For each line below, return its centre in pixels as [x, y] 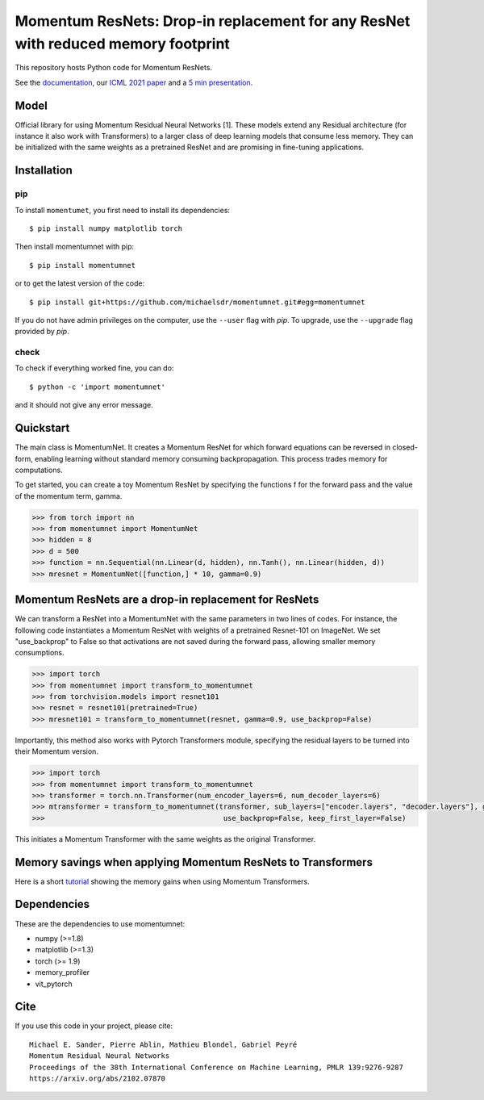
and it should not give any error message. [84, 405]
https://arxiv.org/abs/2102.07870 [97, 1079]
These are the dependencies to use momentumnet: [100, 923]
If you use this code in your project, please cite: [94, 1026]
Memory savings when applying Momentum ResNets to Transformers [194, 862]
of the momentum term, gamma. [69, 496]
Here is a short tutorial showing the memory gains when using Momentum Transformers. [162, 881]
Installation [44, 171]
